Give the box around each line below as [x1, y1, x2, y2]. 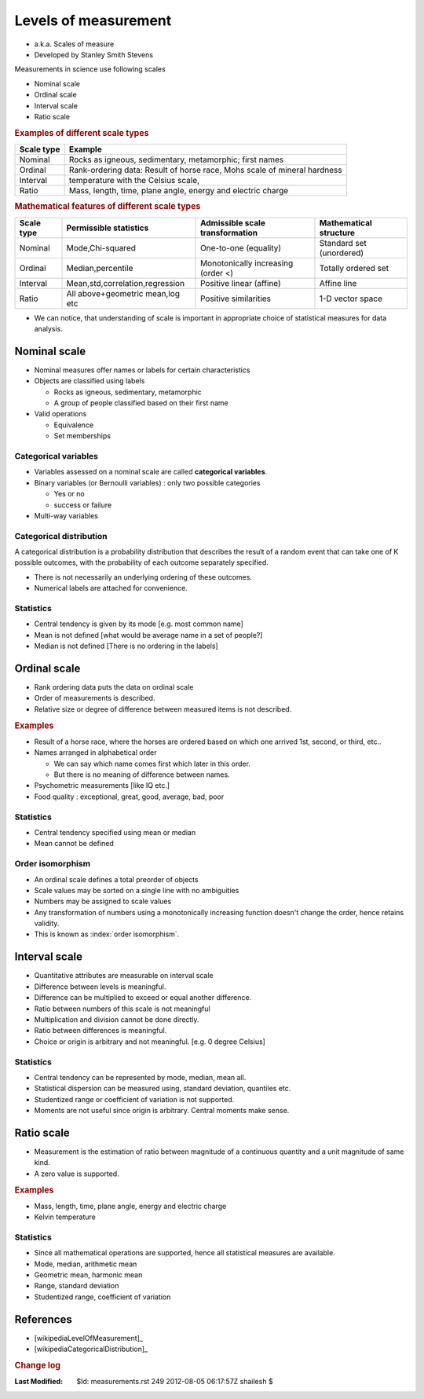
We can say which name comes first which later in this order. [53, 759, 251, 768]
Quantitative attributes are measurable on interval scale [34, 971, 214, 980]
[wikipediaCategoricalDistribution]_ [34, 1344, 148, 1354]
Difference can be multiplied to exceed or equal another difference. [34, 993, 252, 1002]
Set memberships [53, 431, 111, 441]
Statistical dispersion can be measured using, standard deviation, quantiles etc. [34, 1084, 291, 1093]
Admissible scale [200, 217, 266, 228]
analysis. [34, 324, 63, 333]
